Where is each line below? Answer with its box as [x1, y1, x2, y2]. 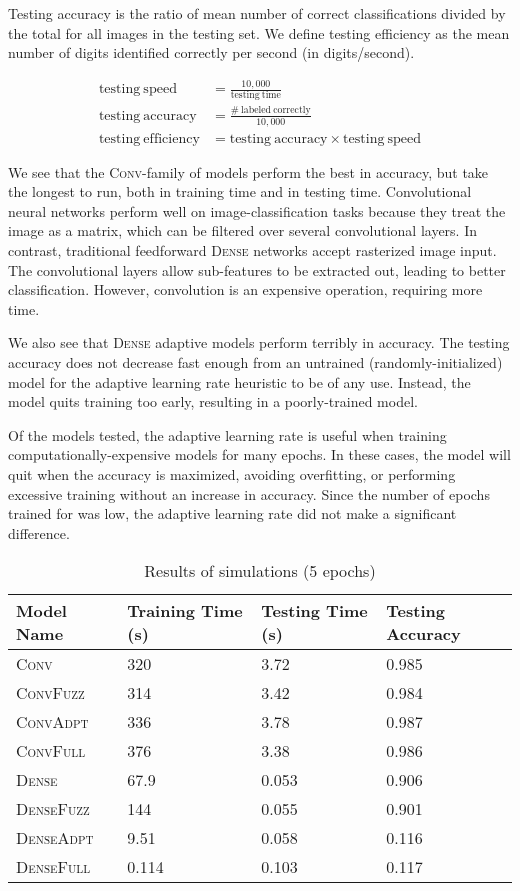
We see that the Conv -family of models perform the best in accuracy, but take [8, 161, 489, 182]
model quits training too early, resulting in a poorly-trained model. [8, 391, 418, 412]
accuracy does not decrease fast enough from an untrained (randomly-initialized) [8, 351, 503, 372]
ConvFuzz [16, 681, 85, 705]
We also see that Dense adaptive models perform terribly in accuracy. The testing [8, 332, 510, 353]
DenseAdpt [16, 826, 94, 850]
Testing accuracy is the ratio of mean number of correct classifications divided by [8, 3, 506, 23]
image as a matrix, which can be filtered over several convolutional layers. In [8, 220, 477, 241]
